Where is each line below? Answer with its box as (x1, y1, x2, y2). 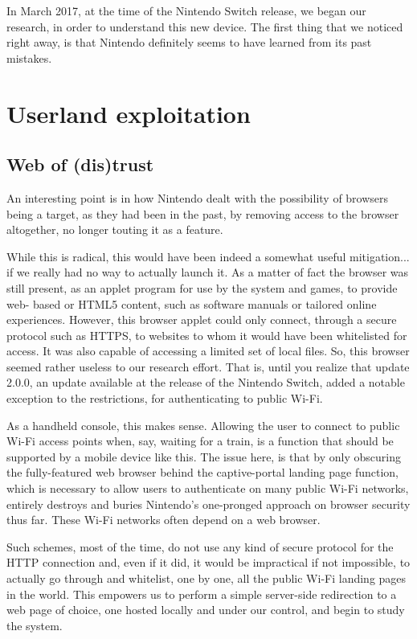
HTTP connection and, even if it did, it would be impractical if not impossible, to (6, 554, 411, 571)
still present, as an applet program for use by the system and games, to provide (6, 279, 398, 296)
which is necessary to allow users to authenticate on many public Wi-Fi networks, (6, 480, 409, 497)
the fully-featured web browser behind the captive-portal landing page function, (6, 464, 399, 481)
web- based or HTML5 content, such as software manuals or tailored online (6, 295, 377, 312)
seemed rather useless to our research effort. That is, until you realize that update (6, 358, 410, 375)
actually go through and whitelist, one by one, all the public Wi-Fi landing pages (6, 570, 407, 587)
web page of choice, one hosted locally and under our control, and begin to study (6, 601, 405, 618)
